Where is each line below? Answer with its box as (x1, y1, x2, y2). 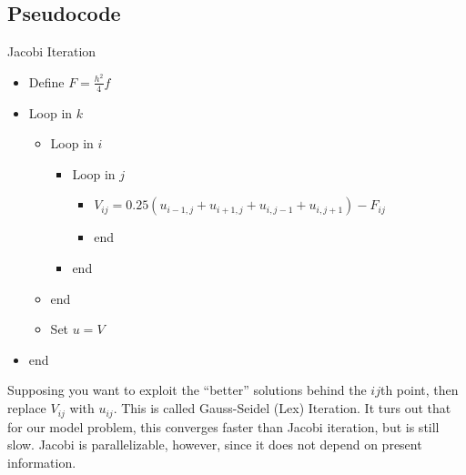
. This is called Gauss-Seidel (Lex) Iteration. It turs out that (113, 399, 451, 418)
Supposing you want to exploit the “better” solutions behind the (7, 380, 367, 399)
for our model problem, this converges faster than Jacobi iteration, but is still (7, 417, 440, 436)
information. (7, 452, 76, 471)
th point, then (380, 380, 459, 399)
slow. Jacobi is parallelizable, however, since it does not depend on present (7, 435, 422, 454)
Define (28, 72, 65, 91)
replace (7, 399, 46, 418)
